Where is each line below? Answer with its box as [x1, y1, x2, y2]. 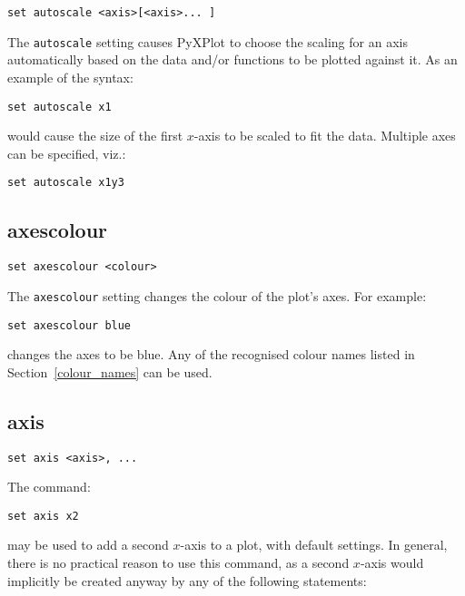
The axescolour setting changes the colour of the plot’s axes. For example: [7, 286, 427, 305]
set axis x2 [7, 509, 79, 523]
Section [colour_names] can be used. [7, 362, 213, 381]
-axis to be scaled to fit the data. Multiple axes [193, 126, 456, 145]
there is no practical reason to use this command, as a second [7, 553, 350, 572]
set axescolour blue [7, 318, 132, 332]
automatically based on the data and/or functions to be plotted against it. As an [7, 50, 458, 69]
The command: [7, 477, 91, 496]
